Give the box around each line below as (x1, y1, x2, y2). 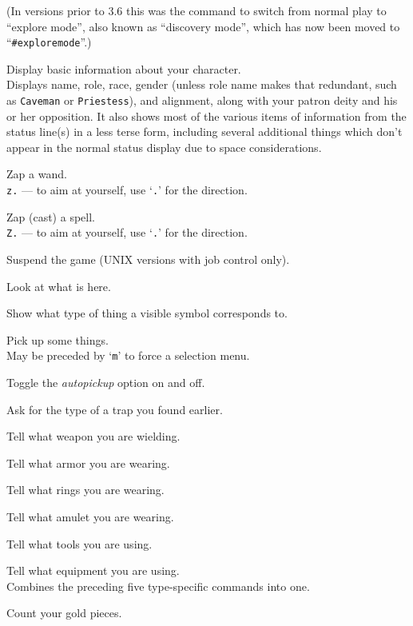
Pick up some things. (6, 331, 109, 348)
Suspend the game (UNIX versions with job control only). (6, 250, 290, 267)
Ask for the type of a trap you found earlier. (6, 401, 223, 417)
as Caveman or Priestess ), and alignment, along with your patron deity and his (6, 92, 398, 109)
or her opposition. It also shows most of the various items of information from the (6, 107, 407, 124)
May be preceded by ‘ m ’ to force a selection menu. (6, 347, 250, 364)
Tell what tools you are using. (6, 535, 153, 552)
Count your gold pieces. (6, 604, 122, 621)
